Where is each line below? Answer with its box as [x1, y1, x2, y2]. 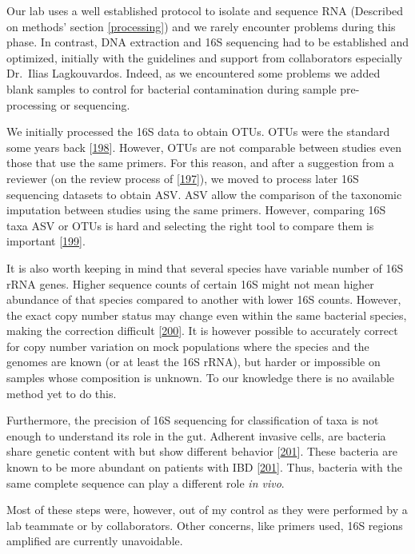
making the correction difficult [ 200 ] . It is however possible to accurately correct [6, 322, 398, 339]
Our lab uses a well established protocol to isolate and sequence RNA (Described [6, 2, 404, 18]
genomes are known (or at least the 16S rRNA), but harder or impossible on [6, 353, 381, 370]
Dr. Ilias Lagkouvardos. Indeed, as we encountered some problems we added [6, 65, 381, 82]
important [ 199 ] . [6, 233, 86, 249]
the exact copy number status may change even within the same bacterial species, [6, 306, 407, 323]
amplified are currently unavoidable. [6, 532, 183, 549]
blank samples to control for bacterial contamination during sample [6, 80, 337, 97]
